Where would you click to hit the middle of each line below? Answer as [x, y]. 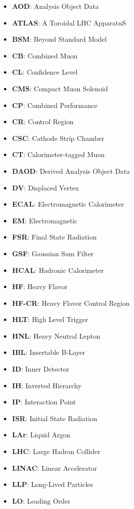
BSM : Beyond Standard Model [59, 39]
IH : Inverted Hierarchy [47, 385]
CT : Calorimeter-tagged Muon [58, 154]
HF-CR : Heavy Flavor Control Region [71, 303]
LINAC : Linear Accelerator [55, 468]
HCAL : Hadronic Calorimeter [58, 270]
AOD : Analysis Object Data [55, 6]
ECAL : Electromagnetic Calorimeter [68, 204]
